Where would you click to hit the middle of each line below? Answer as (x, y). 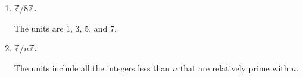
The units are (39, 28)
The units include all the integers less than (92, 68)
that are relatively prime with (234, 68)
